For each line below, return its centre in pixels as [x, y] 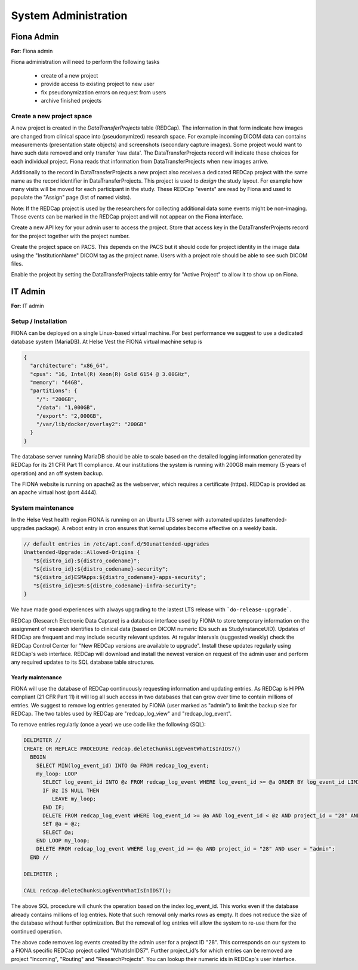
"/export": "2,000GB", [69, 416]
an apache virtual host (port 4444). [54, 492]
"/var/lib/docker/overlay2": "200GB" [91, 424]
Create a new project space [52, 116]
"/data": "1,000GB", [66, 408]
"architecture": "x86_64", [70, 366]
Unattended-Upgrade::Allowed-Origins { [82, 552]
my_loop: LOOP [57, 774]
